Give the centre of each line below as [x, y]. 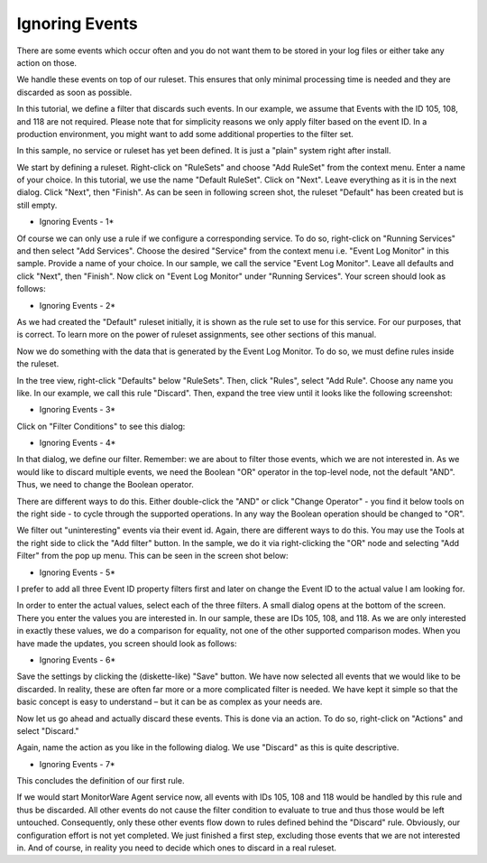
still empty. [37, 205]
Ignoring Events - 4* [78, 443]
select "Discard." [48, 730]
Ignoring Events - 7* [78, 764]
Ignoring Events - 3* [78, 410]
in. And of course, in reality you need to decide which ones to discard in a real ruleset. [177, 848]
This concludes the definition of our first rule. [101, 781]
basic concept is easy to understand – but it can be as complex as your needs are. [170, 702]
